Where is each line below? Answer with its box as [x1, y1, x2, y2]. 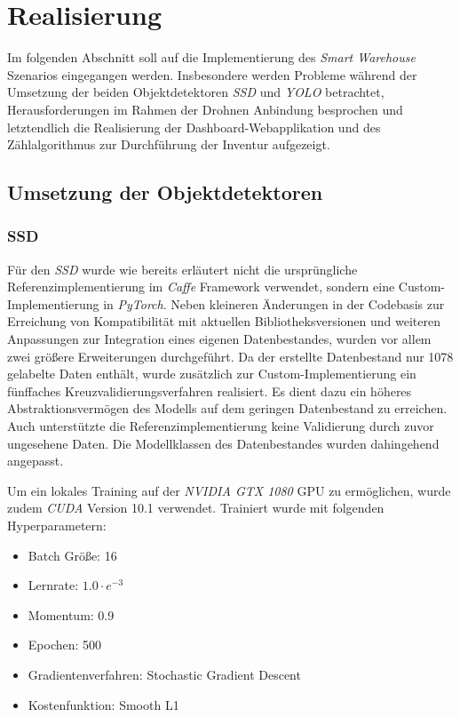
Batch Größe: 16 [28, 546, 117, 564]
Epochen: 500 [28, 635, 102, 654]
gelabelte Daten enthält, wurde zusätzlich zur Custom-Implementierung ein [7, 364, 416, 383]
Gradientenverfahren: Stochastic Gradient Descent [28, 665, 301, 683]
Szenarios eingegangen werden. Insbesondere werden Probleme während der [7, 65, 417, 84]
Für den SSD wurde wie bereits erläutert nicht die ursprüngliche [7, 259, 358, 278]
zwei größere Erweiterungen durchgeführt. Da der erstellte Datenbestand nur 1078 [7, 347, 454, 365]
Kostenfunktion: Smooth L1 [28, 695, 179, 713]
